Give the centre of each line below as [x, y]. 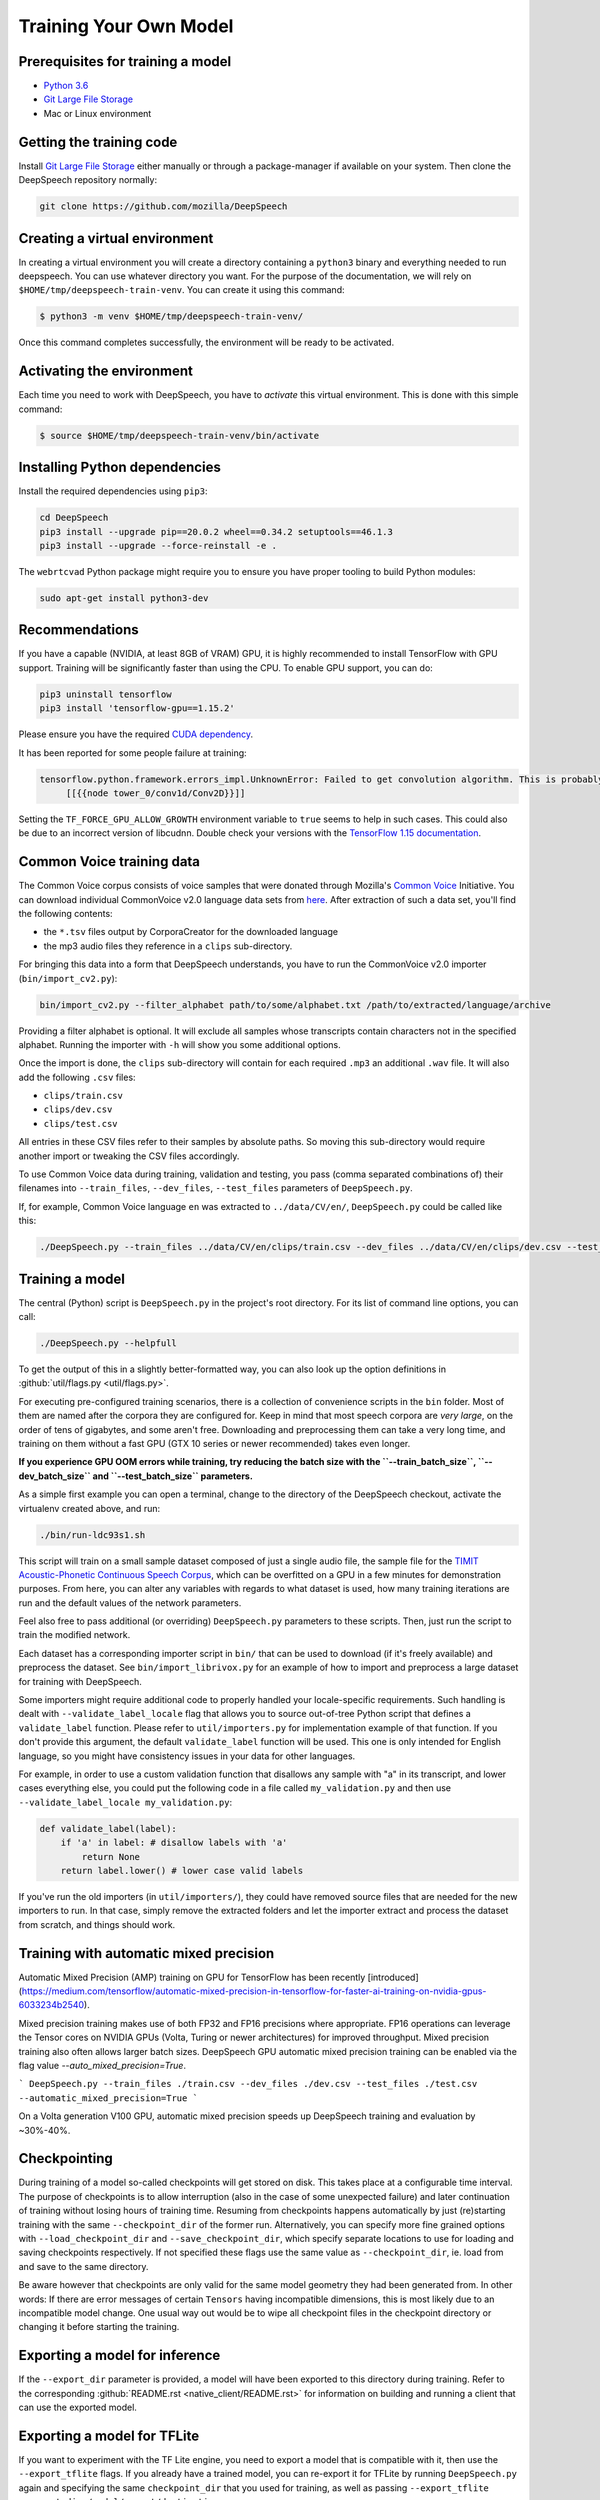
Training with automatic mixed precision [146, 1953]
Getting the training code [98, 141]
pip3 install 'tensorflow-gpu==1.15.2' [137, 708]
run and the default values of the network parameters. [130, 1602]
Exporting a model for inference [119, 2355]
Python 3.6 [66, 86]
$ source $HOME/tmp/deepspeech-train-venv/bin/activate [179, 435]
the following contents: [66, 913]
